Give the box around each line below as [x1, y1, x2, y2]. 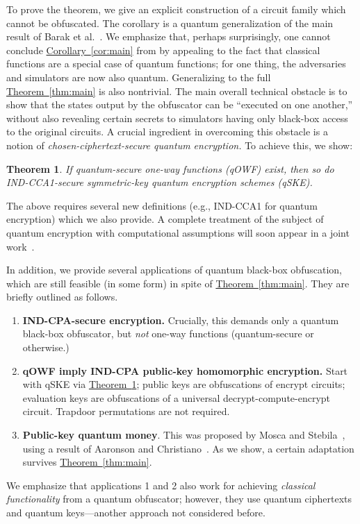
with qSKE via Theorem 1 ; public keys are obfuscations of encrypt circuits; [22, 377, 345, 391]
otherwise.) [22, 340, 69, 355]
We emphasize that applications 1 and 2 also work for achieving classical [6, 477, 316, 492]
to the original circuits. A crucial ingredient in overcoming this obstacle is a [6, 124, 328, 139]
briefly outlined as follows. [6, 289, 118, 304]
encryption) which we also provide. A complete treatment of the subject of [6, 212, 324, 226]
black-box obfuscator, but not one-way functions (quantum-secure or [22, 326, 314, 341]
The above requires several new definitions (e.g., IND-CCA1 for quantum [6, 198, 318, 212]
